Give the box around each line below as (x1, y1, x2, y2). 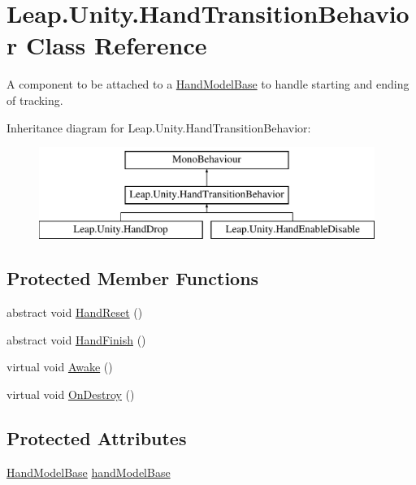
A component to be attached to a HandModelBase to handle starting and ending (6, 76, 409, 93)
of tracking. (6, 91, 63, 108)
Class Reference (25, 28, 207, 62)
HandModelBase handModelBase (6, 463, 171, 480)
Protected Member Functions (6, 266, 259, 291)
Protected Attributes (6, 426, 187, 451)
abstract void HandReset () (6, 304, 143, 321)
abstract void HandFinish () (6, 331, 146, 348)
